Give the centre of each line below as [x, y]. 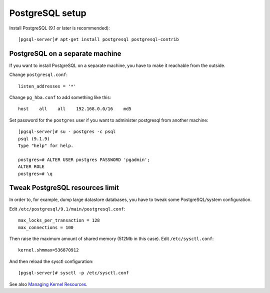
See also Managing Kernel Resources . [48, 284]
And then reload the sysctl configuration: [51, 261]
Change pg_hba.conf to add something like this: [60, 97]
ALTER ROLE [31, 167]
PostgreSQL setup [48, 13]
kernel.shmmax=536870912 [48, 250]
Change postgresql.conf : [38, 74]
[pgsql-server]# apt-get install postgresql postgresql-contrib [99, 39]
